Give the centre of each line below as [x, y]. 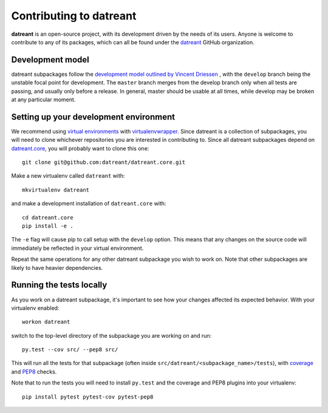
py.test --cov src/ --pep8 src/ [70, 350]
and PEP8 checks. [34, 371]
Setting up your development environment [93, 117]
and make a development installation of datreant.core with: [89, 204]
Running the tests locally [59, 285]
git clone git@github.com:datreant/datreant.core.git [104, 163]
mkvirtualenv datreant [56, 190]
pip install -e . [48, 226]
